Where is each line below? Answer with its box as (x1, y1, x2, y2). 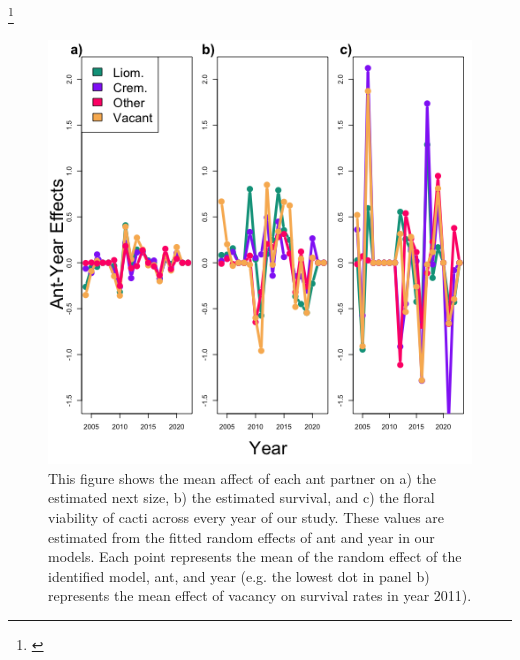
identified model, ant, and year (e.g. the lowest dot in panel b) (48, 565, 430, 586)
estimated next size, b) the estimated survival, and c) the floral (48, 487, 435, 508)
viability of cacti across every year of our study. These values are (48, 507, 445, 528)
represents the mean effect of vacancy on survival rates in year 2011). (48, 585, 472, 606)
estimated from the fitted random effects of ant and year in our (48, 526, 435, 547)
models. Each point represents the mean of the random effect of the (48, 546, 462, 567)
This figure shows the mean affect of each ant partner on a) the (48, 467, 437, 488)
